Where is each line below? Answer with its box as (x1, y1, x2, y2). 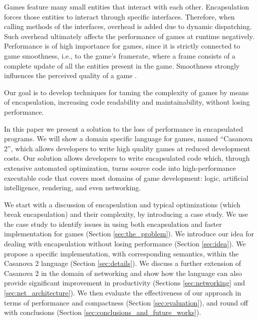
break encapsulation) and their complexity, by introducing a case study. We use (4, 209, 248, 219)
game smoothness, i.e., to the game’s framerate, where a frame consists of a (4, 50, 235, 61)
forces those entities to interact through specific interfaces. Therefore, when (4, 11, 235, 22)
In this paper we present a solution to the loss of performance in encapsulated (4, 123, 243, 134)
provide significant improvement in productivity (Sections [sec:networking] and (4, 277, 245, 288)
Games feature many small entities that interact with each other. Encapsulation (4, 2, 249, 12)
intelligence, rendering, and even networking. (4, 182, 141, 193)
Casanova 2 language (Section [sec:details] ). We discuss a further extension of (4, 258, 241, 268)
